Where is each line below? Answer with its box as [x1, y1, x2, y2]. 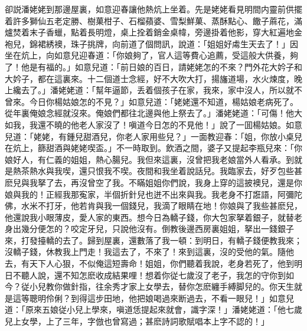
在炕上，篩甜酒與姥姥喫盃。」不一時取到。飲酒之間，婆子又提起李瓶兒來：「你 [5, 142, 302, 154]
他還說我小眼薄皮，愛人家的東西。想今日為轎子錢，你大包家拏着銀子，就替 [5, 211, 294, 223]
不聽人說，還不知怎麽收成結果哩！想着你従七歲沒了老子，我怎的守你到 [12, 268, 286, 281]
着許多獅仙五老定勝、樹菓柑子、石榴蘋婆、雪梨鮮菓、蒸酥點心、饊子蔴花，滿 [5, 14, 302, 27]
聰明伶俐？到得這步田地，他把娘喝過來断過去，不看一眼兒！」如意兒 [29, 291, 294, 304]
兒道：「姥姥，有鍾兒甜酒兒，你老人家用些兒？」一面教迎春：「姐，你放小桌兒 [5, 130, 302, 142]
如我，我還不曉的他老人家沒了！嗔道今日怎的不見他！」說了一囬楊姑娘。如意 [5, 118, 302, 130]
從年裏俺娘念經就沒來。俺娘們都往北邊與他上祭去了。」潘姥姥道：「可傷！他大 [5, 107, 302, 119]
